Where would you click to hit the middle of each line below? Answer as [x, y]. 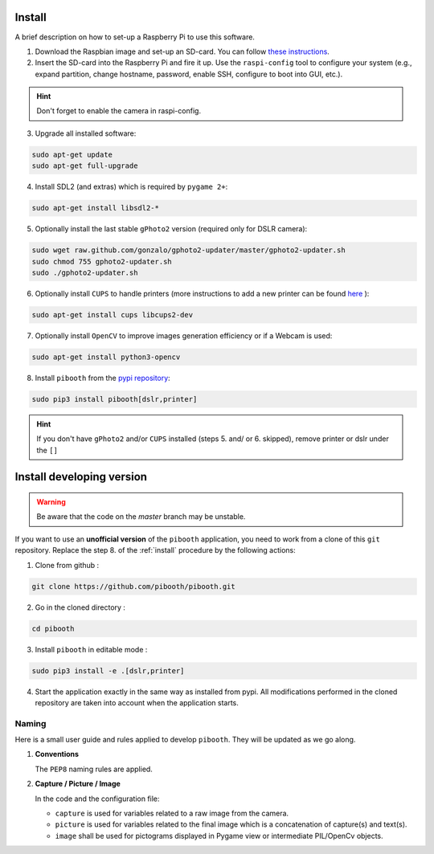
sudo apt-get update [72, 154]
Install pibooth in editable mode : [91, 649]
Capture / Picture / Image [78, 784]
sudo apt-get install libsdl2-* [96, 208]
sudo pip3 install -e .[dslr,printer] [108, 670]
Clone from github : [67, 565]
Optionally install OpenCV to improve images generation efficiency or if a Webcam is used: [184, 335]
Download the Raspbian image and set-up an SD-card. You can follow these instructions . [182, 51]
